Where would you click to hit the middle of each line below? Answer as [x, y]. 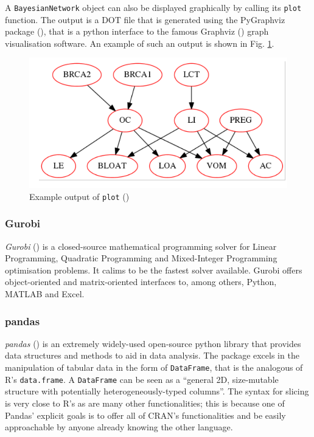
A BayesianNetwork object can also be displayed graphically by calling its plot [153, 7]
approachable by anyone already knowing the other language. [119, 427]
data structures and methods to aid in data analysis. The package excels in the [152, 355]
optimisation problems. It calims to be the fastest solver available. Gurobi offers [154, 270]
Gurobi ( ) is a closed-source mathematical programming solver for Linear [141, 246]
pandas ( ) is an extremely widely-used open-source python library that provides [153, 343]
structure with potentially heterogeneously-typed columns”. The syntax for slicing [157, 391]
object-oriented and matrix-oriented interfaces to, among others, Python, [141, 282]
